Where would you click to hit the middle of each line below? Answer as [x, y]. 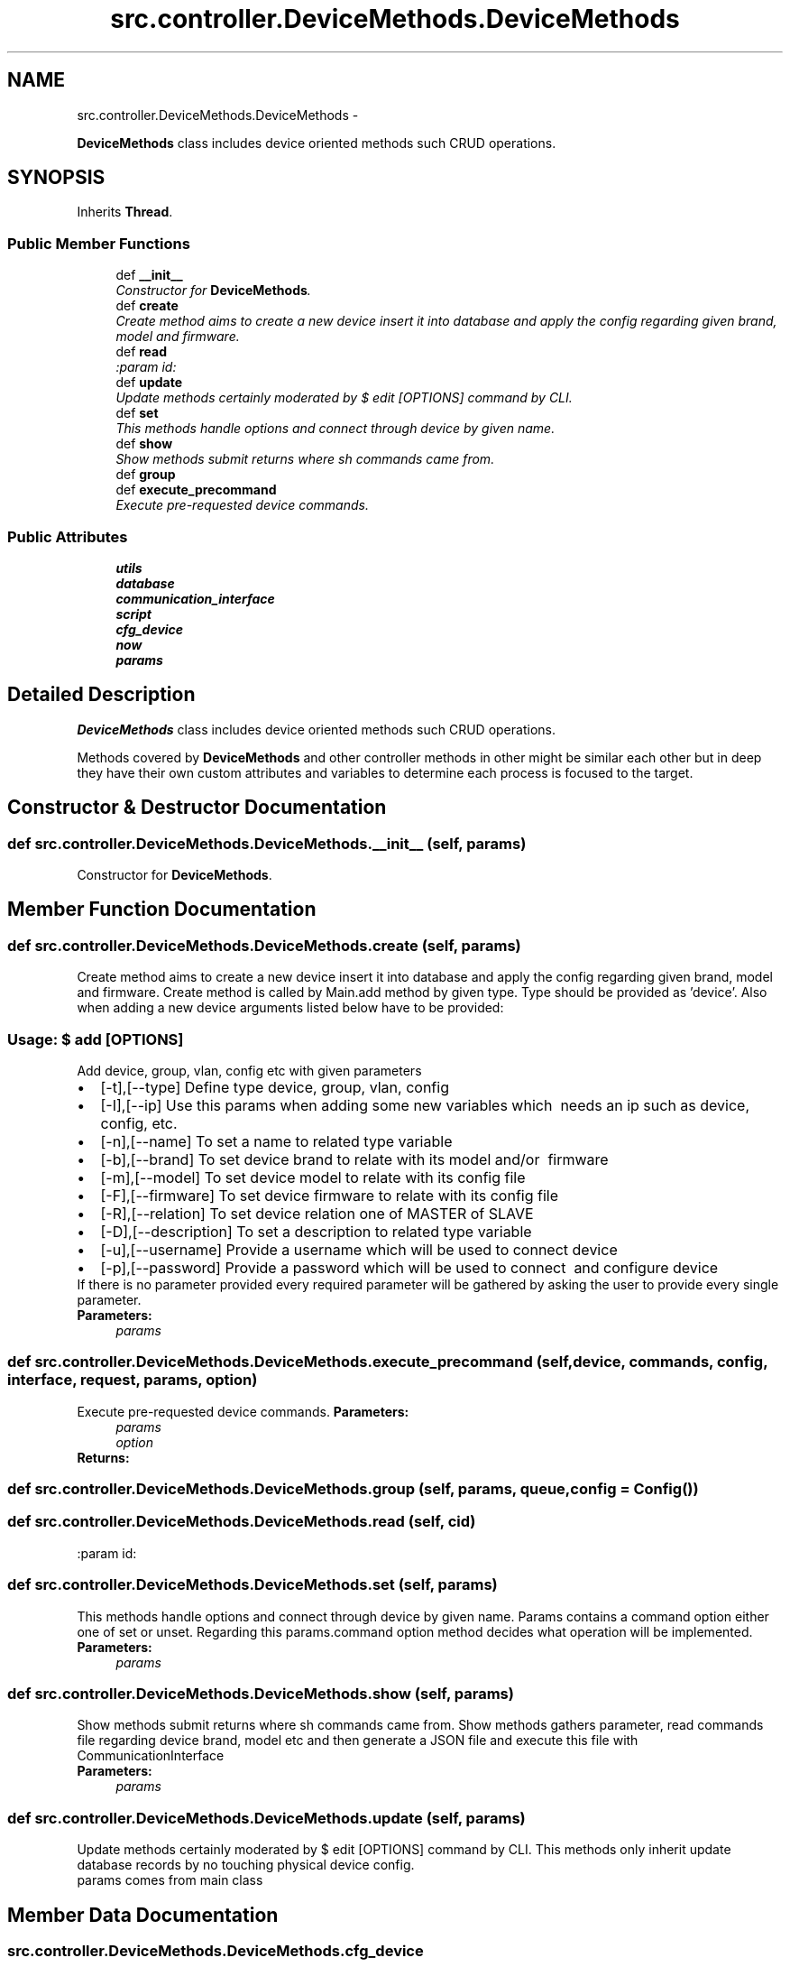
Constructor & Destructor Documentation [197, 808]
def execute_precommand [196, 490]
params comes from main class [170, 1880]
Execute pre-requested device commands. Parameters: [243, 1411]
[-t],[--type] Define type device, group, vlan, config [275, 1087]
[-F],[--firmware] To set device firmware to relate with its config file [330, 1195]
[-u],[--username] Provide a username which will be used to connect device [359, 1249]
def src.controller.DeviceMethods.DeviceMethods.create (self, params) [264, 945]
